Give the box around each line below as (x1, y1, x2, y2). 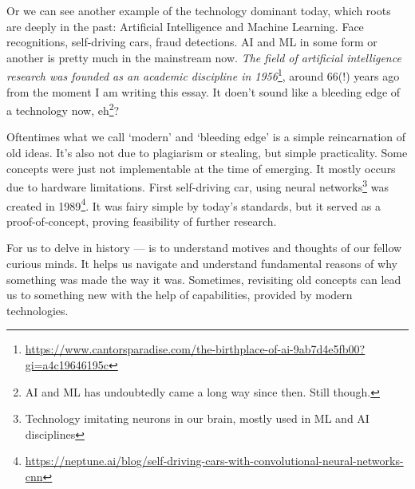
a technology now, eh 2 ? (6, 100, 120, 118)
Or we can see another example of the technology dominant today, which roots (6, 2, 391, 18)
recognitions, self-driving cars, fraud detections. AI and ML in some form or (6, 34, 377, 50)
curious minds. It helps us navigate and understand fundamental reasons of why (6, 254, 397, 271)
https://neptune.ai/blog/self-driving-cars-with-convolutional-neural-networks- (25, 452, 404, 469)
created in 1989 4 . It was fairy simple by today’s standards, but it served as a (6, 195, 381, 214)
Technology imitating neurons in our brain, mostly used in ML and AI (25, 410, 370, 427)
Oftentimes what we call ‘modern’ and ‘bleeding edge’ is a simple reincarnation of (6, 128, 406, 145)
